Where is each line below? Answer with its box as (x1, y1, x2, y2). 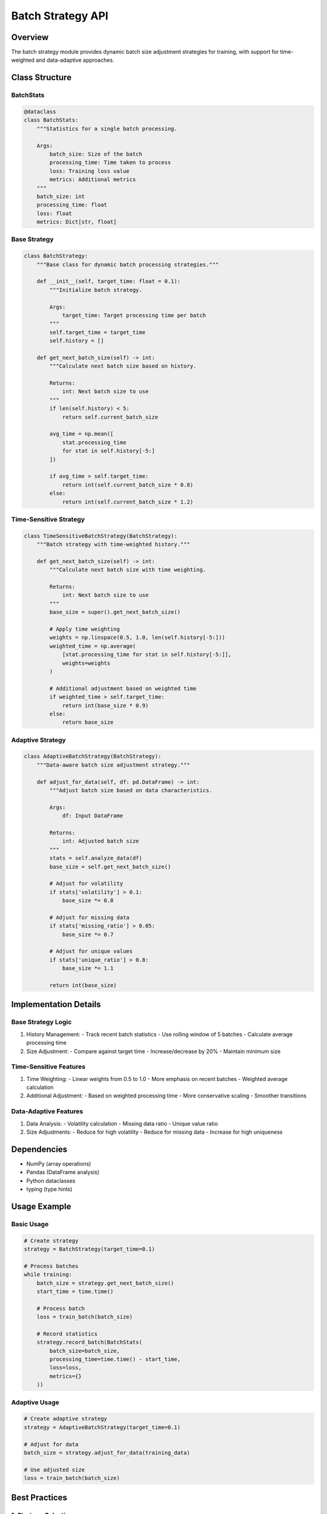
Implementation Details (11, 999, 101, 1010)
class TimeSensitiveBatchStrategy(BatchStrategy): (24, 532, 178, 539)
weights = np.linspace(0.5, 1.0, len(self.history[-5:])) (49, 634, 225, 641)
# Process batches (24, 1263, 79, 1269)
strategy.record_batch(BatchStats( (36, 1339, 142, 1346)
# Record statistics (36, 1330, 98, 1337)
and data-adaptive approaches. (35, 56, 114, 64)
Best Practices (11, 1492, 68, 1502)
